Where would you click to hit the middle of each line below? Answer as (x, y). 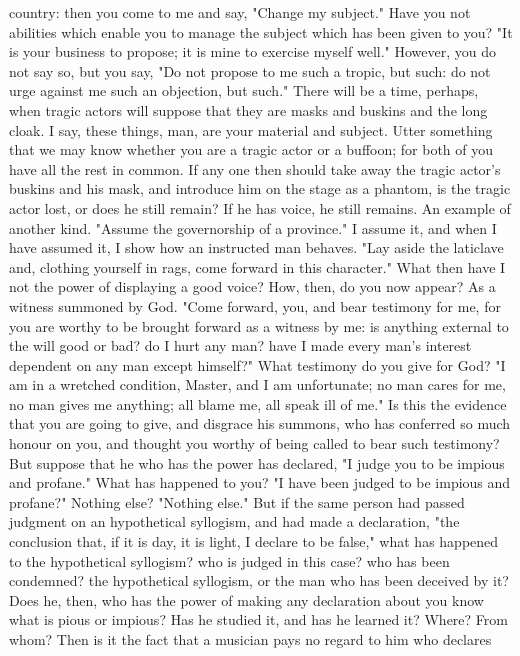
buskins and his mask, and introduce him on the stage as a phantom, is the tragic (260, 188)
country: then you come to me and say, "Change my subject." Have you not (240, 12)
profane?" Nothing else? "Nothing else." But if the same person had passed (237, 501)
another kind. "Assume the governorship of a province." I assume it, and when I (253, 227)
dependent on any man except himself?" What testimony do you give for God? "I (257, 364)
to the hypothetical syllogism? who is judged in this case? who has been (229, 560)
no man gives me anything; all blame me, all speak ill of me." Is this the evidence (258, 403)
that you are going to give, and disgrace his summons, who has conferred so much (260, 423)
